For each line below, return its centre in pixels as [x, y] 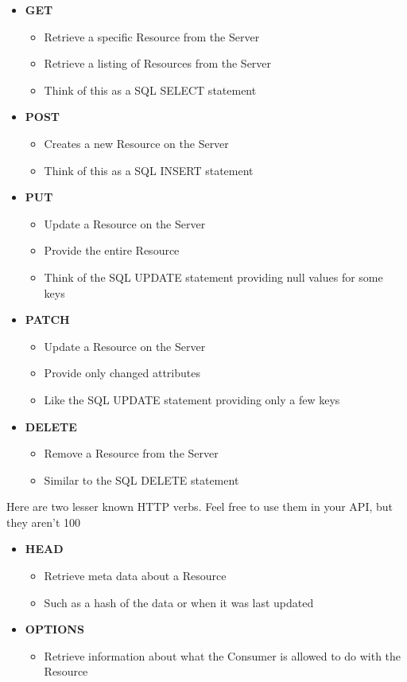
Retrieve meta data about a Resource [135, 576]
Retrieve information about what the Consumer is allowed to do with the [223, 655]
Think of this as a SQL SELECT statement [150, 90]
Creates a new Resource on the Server [136, 143]
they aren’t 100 [43, 522]
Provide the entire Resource [112, 250]
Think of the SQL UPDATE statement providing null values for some [213, 277]
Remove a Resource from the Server [131, 453]
